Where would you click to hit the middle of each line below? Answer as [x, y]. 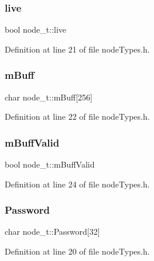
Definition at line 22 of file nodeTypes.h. [77, 116]
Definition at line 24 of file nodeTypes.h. [77, 184]
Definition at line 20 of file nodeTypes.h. [77, 251]
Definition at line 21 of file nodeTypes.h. [77, 49]
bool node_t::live [36, 29]
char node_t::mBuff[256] [49, 97]
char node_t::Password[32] [52, 232]
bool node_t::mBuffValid [50, 164]
